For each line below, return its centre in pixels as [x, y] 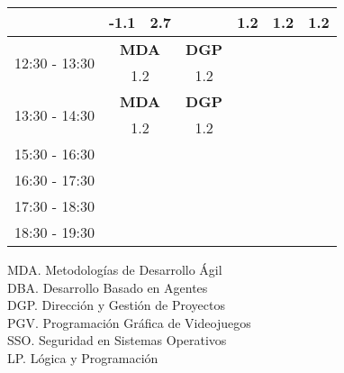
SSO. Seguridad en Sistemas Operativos [117, 340]
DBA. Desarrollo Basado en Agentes [108, 287]
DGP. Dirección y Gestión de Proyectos [116, 305]
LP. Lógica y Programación [83, 357]
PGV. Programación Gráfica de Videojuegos [129, 322]
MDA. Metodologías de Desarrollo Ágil [115, 269]
